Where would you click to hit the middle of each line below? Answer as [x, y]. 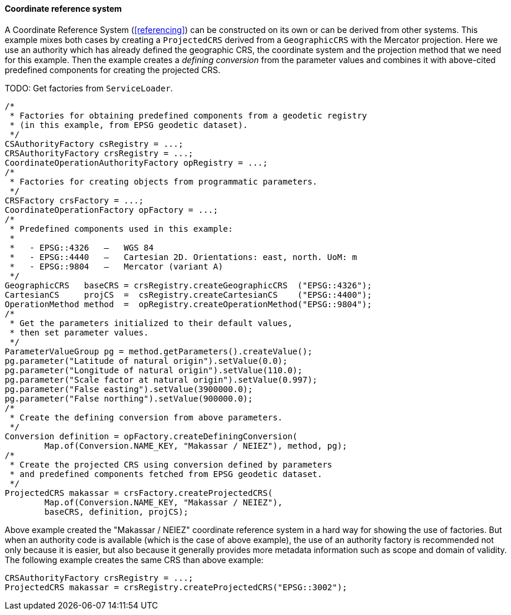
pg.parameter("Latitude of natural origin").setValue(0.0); [146, 361]
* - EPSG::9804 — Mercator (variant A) [116, 266]
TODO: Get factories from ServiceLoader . [89, 88]
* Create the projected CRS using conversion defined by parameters [171, 464]
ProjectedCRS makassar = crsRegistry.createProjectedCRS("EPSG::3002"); [176, 587]
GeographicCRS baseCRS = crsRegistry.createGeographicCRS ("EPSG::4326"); [188, 285]
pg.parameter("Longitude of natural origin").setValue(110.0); [154, 370]
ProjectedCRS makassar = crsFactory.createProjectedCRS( [139, 493]
